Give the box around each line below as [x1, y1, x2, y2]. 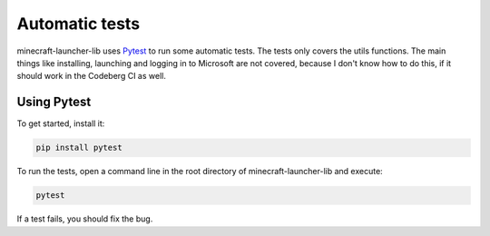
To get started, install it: [16, 118, 105, 129]
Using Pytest [16, 94, 92, 110]
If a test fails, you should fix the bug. [16, 213, 153, 224]
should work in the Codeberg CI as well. [16, 71, 167, 82]
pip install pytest [35, 143, 122, 153]
